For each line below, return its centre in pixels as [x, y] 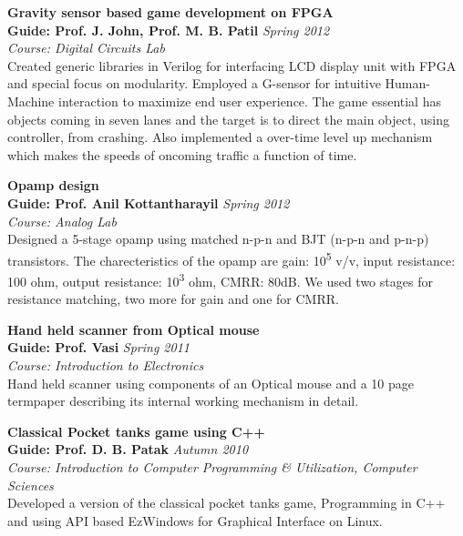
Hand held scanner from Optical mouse [134, 329]
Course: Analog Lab [62, 221]
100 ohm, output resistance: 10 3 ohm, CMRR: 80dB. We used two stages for [220, 279]
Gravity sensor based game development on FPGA [170, 12]
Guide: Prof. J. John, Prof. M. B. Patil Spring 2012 [169, 30]
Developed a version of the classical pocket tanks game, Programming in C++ [226, 503]
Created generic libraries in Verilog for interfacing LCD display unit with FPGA [232, 65]
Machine [31, 101]
